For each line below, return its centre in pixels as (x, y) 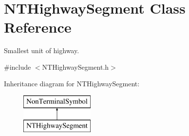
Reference (38, 27)
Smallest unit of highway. (42, 50)
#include (18, 67)
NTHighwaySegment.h (76, 67)
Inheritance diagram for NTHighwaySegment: (72, 83)
